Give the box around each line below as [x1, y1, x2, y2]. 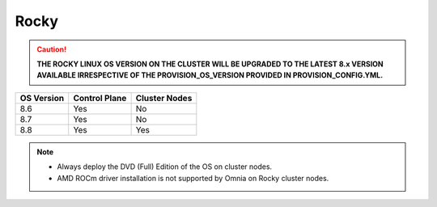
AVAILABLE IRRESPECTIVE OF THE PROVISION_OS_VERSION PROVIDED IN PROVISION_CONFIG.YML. [36, 70, 384, 80]
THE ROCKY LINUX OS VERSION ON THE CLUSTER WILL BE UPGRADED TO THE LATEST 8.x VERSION [36, 59, 384, 69]
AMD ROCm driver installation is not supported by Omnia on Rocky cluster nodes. [57, 173, 329, 183]
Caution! [36, 44, 67, 54]
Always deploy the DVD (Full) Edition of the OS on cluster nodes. [57, 162, 273, 171]
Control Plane [73, 92, 127, 103]
